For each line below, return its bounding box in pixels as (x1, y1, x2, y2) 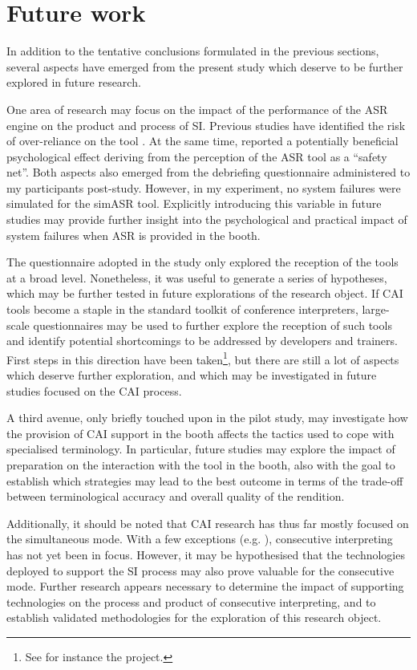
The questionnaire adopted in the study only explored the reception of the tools (6, 254, 399, 270)
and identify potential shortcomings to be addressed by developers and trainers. (6, 332, 398, 349)
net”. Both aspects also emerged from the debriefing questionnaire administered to (6, 164, 411, 181)
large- (362, 301, 390, 318)
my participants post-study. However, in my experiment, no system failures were (6, 179, 401, 196)
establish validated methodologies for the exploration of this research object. (6, 609, 382, 626)
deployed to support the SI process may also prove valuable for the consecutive (6, 562, 395, 579)
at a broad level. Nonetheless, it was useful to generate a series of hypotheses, (6, 269, 387, 286)
